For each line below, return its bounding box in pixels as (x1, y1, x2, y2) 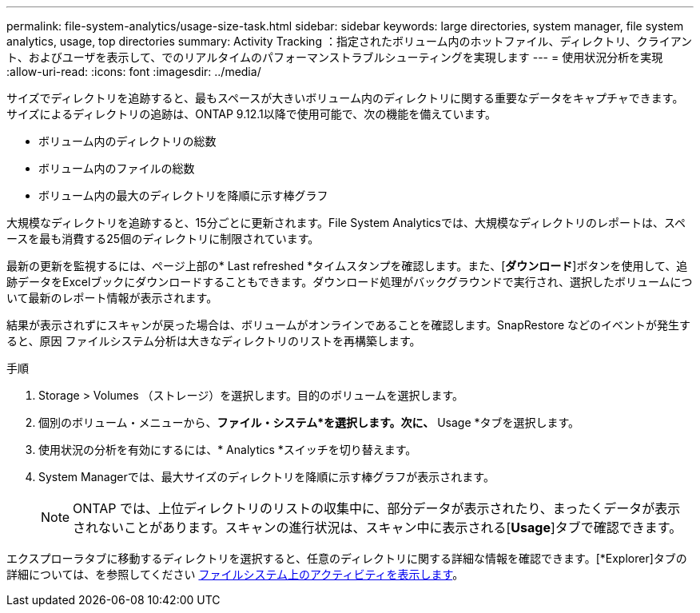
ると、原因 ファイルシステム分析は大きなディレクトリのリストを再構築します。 (6, 334, 421, 348)
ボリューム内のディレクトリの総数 (38, 134, 217, 148)
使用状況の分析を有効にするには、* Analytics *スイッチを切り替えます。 (38, 443, 417, 456)
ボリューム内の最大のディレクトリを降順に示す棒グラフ (38, 189, 328, 202)
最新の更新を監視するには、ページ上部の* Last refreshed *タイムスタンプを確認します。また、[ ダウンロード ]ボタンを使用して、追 (6, 259, 688, 273)
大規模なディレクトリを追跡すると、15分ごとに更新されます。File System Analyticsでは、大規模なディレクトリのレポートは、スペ (6, 216, 686, 229)
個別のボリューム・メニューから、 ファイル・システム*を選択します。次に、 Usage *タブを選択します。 (38, 416, 580, 429)
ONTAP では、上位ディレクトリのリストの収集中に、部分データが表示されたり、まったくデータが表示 (73, 500, 681, 516)
